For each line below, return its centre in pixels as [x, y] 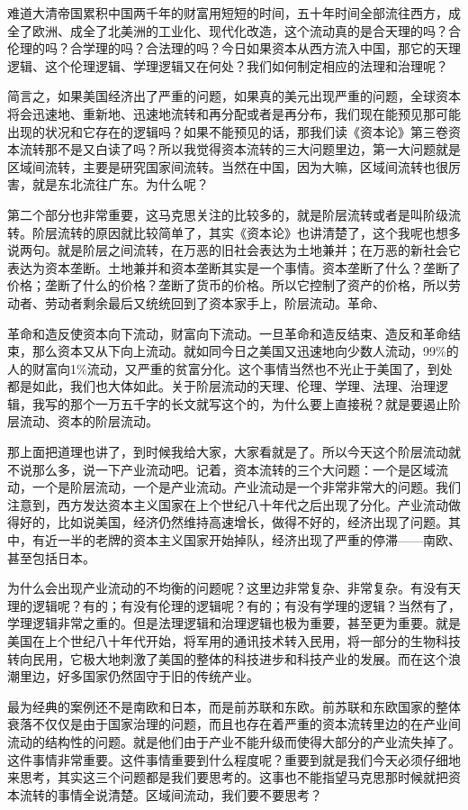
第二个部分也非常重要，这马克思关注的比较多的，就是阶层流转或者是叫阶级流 [234, 214]
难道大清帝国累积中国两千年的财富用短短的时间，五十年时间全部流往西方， [228, 13]
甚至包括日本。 [51, 557]
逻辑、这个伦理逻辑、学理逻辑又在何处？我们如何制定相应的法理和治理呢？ [228, 65]
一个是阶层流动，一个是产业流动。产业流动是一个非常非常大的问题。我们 [246, 487]
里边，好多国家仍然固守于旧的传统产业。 [139, 676]
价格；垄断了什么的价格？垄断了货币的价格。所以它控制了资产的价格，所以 [228, 285]
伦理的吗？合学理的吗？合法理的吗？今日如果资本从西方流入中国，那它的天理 [234, 48]
